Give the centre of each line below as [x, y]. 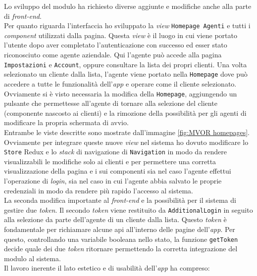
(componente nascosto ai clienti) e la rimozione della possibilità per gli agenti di [125, 113]
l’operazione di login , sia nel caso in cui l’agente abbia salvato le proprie [113, 181]
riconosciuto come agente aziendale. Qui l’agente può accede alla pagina [113, 55]
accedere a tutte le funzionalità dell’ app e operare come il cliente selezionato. [120, 83]
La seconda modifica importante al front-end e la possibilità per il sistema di [120, 200]
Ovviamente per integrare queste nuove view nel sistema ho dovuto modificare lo [126, 142]
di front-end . [23, 16]
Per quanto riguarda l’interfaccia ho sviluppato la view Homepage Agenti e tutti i [127, 25]
